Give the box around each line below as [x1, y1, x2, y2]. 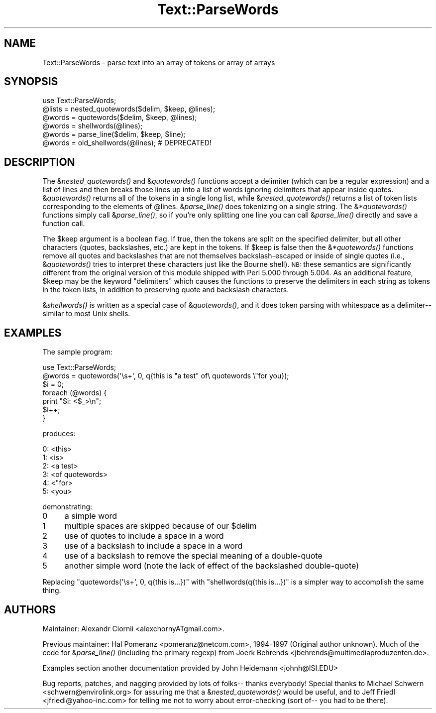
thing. [42, 586, 61, 595]
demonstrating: [42, 502, 93, 511]
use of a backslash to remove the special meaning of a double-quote [64, 551, 323, 561]
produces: [42, 429, 76, 438]
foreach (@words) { [42, 388, 107, 397]
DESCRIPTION [4, 155, 75, 168]
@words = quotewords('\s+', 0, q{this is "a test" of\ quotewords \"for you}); [42, 371, 289, 380]
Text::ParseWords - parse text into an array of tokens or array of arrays [42, 58, 275, 67]
